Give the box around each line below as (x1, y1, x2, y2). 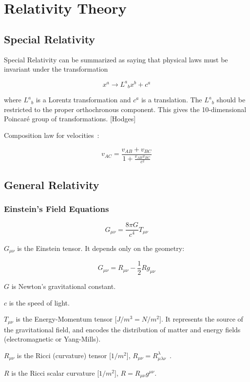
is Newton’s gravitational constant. (11, 281, 116, 291)
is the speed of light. (9, 297, 70, 307)
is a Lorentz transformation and (36, 95, 131, 105)
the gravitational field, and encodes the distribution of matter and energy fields (4, 324, 241, 334)
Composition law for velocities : (4, 130, 99, 140)
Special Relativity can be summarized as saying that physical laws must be (4, 54, 228, 64)
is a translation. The (141, 95, 202, 105)
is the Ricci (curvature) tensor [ (17, 350, 111, 360)
